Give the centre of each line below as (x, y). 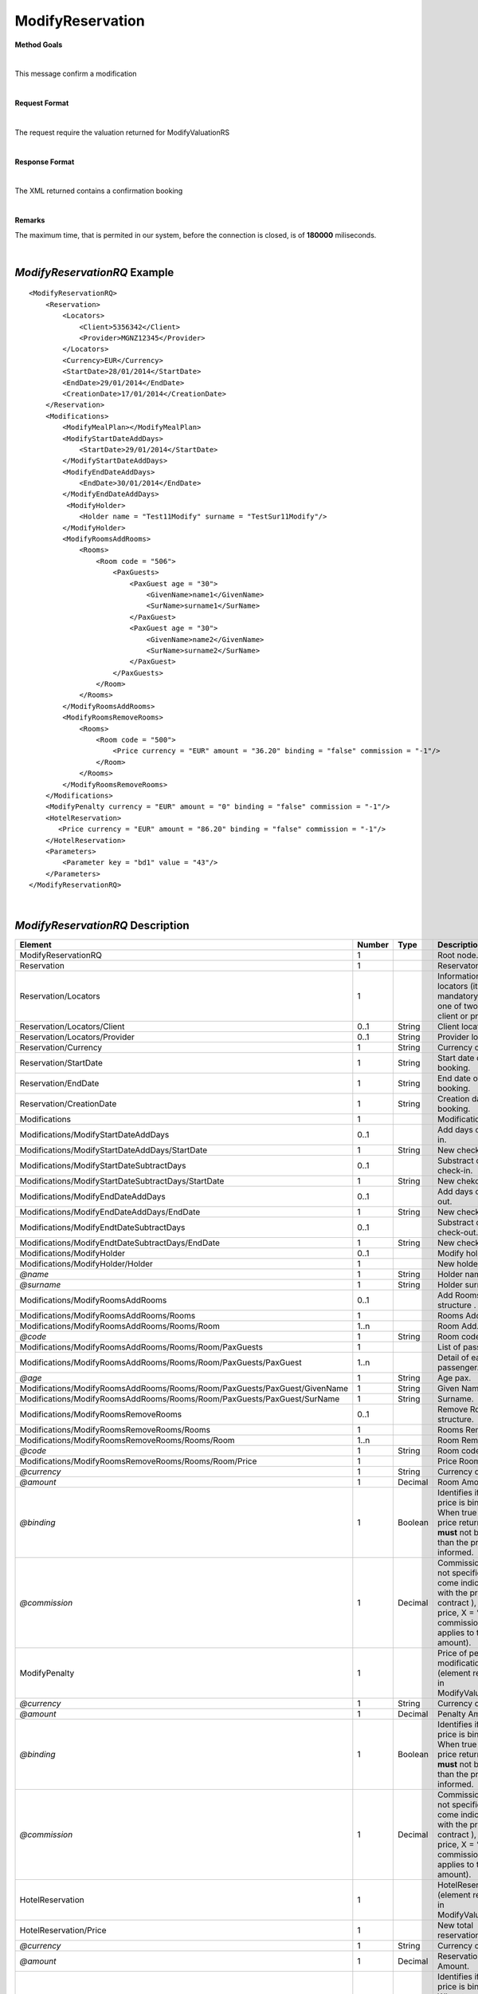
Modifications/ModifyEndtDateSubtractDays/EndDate (120, 1243)
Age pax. (454, 1378)
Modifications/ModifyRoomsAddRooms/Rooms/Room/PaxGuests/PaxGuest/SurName (180, 1399)
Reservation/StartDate (61, 1063)
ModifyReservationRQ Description (102, 926)
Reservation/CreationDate (68, 1104)
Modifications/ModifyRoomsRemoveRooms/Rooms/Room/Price (138, 1461)
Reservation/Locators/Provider (77, 1037)
